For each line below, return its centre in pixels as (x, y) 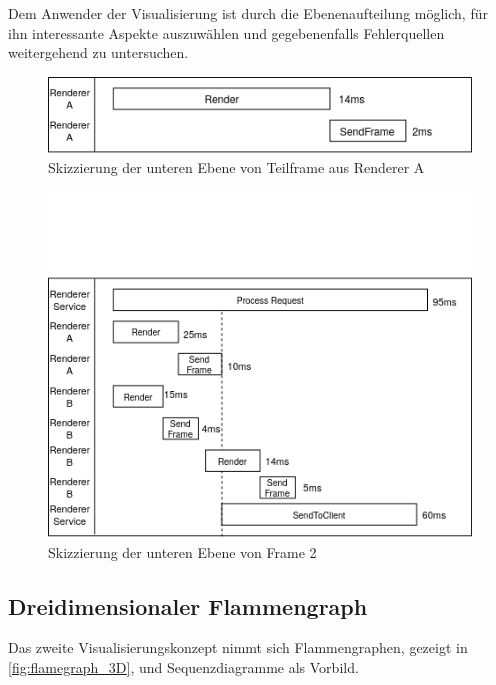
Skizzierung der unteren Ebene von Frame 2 (182, 551)
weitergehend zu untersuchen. (98, 52)
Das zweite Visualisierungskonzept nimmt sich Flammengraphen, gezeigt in (238, 647)
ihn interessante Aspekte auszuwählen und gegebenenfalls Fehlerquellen (226, 32)
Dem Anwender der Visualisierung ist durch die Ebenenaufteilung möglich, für (248, 13)
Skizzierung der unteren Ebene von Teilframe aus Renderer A (236, 167)
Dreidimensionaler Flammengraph (188, 605)
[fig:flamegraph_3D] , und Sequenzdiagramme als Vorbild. (183, 667)
